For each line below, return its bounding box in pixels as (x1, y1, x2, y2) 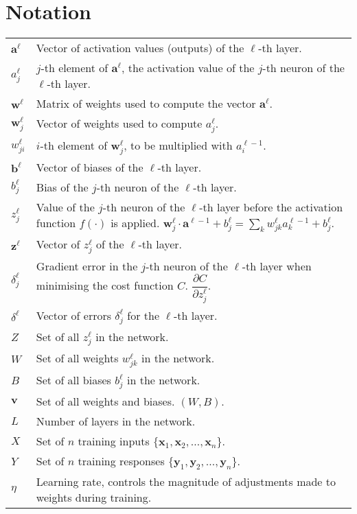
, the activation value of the (122, 60, 255, 76)
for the (127, 307, 160, 323)
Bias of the (36, 178, 89, 195)
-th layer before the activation (199, 198, 343, 215)
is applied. (111, 214, 160, 231)
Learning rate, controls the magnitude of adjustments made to (36, 474, 336, 490)
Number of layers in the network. (36, 413, 196, 430)
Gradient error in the (36, 258, 138, 274)
